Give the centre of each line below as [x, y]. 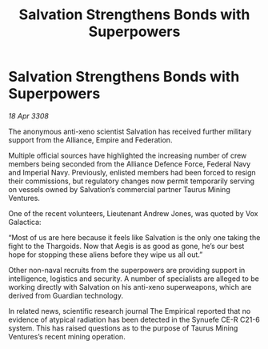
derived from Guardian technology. [66, 295]
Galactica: [25, 222]
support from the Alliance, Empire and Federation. [90, 140]
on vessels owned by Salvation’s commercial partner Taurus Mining [119, 189]
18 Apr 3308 [29, 116]
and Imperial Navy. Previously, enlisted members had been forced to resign [132, 172]
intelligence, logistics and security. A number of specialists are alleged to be [134, 279]
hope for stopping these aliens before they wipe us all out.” [106, 255]
